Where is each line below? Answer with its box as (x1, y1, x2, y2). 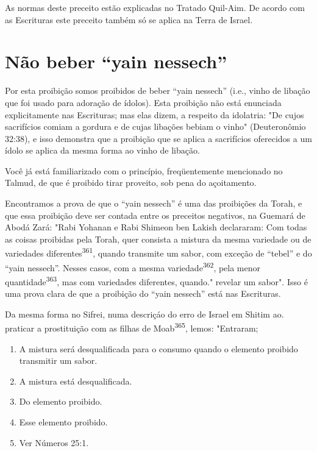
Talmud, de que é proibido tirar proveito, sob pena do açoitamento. (5, 176, 257, 189)
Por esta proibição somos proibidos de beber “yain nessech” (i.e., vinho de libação (5, 84, 310, 97)
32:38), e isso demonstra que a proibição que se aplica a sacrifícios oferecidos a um (5, 132, 312, 144)
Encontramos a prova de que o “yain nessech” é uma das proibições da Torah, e (5, 197, 302, 210)
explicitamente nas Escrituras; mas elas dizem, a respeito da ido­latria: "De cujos (5, 108, 304, 121)
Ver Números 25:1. (19, 436, 89, 449)
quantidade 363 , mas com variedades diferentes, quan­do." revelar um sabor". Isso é (5, 273, 308, 288)
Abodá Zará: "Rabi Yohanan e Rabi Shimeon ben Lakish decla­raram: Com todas (5, 221, 307, 233)
